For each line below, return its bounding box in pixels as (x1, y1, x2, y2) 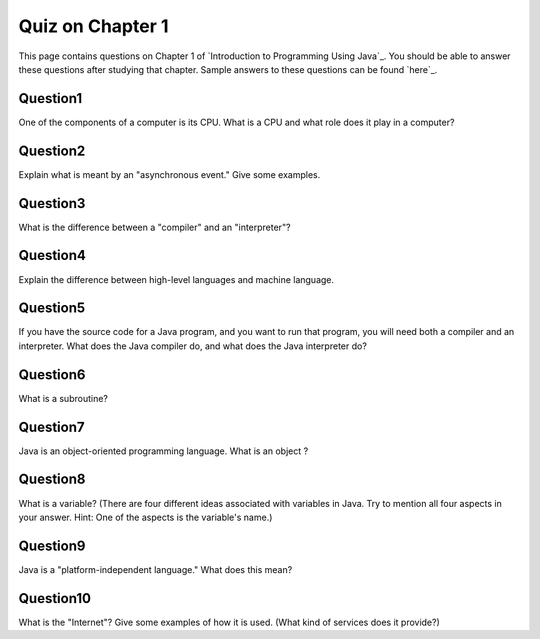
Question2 (18, 142, 86, 159)
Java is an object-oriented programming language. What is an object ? (18, 445, 309, 457)
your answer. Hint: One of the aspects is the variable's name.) (18, 511, 273, 523)
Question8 (18, 471, 86, 488)
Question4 (18, 247, 87, 264)
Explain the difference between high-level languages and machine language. (18, 273, 335, 285)
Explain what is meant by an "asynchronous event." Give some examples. (18, 168, 321, 180)
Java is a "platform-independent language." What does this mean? (18, 563, 293, 575)
